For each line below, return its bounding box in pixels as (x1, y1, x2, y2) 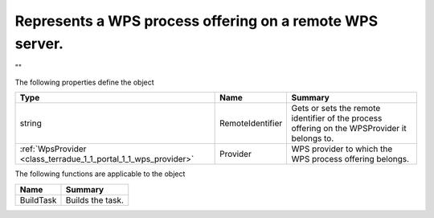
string (19, 117, 42, 129)
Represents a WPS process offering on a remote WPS (14, 12, 378, 30)
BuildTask (19, 194, 57, 205)
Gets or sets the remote (291, 103, 381, 114)
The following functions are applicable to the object (14, 169, 186, 179)
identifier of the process (291, 113, 383, 124)
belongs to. (291, 133, 334, 144)
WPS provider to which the (291, 143, 393, 154)
